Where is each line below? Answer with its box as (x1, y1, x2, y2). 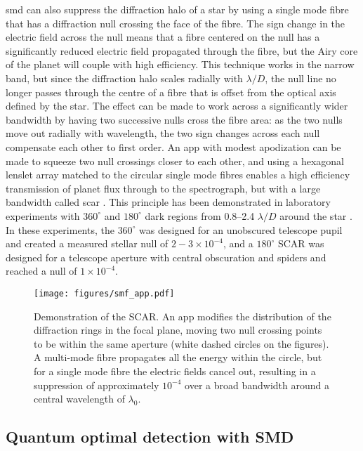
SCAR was (277, 236, 324, 251)
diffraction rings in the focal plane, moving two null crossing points (34, 322, 322, 337)
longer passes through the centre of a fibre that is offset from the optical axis (6, 84, 336, 99)
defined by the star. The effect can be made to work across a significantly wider (6, 98, 348, 113)
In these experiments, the (6, 222, 114, 237)
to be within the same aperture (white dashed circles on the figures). (34, 336, 329, 351)
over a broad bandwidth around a (185, 377, 329, 392)
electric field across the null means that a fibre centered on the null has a (6, 30, 320, 44)
